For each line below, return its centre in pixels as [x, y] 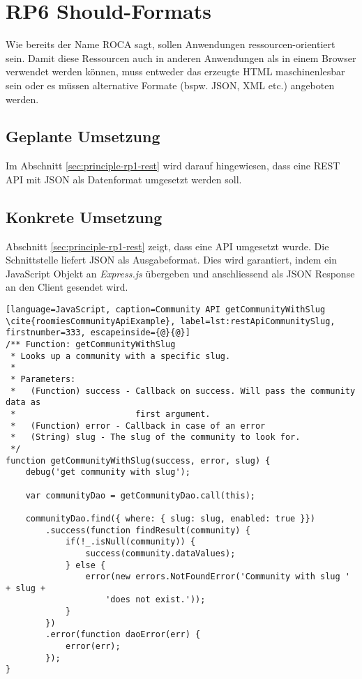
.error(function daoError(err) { [123, 635]
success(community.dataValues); [160, 553]
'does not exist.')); [156, 600]
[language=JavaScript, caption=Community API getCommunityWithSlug [166, 310]
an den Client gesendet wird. [67, 287]
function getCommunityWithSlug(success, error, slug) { [138, 460]
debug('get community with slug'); [108, 472]
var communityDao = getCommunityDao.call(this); [140, 495]
